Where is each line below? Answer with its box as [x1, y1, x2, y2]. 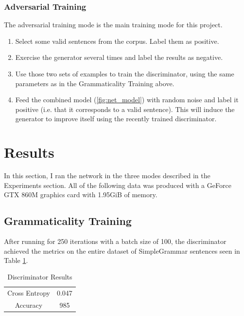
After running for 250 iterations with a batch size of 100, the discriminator [4, 236, 227, 246]
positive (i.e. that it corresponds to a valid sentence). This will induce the [15, 104, 235, 114]
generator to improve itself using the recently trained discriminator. [15, 113, 217, 124]
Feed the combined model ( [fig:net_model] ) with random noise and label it [15, 94, 239, 105]
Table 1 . [4, 255, 28, 265]
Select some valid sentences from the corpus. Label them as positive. [15, 36, 219, 46]
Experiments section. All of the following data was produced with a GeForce [4, 180, 231, 190]
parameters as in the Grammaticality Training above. [15, 78, 174, 88]
